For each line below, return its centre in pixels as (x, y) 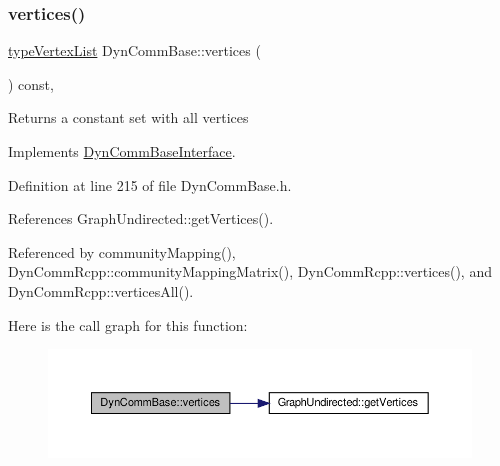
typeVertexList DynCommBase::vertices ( (134, 50)
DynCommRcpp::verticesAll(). (101, 290)
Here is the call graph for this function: (128, 324)
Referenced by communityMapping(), (122, 251)
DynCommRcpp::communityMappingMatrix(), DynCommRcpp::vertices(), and (250, 271)
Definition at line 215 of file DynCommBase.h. (150, 184)
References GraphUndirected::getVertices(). (141, 218)
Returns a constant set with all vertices (128, 117)
